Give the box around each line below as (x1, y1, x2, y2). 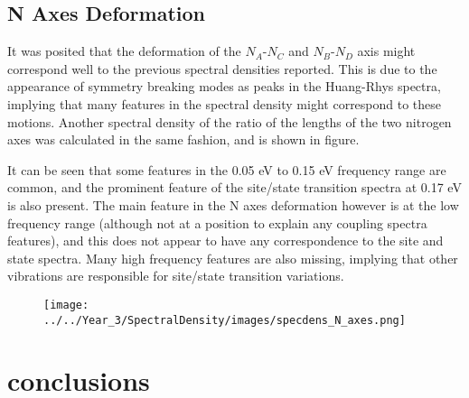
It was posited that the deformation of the (7, 42, 241, 60)
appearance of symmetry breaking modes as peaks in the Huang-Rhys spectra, (7, 77, 441, 96)
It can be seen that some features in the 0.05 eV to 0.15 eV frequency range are (7, 160, 446, 179)
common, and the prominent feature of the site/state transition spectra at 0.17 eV (7, 178, 462, 197)
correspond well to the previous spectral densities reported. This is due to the (7, 59, 437, 78)
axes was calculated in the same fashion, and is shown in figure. (7, 130, 360, 149)
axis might (357, 42, 416, 60)
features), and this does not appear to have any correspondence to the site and (7, 231, 444, 250)
